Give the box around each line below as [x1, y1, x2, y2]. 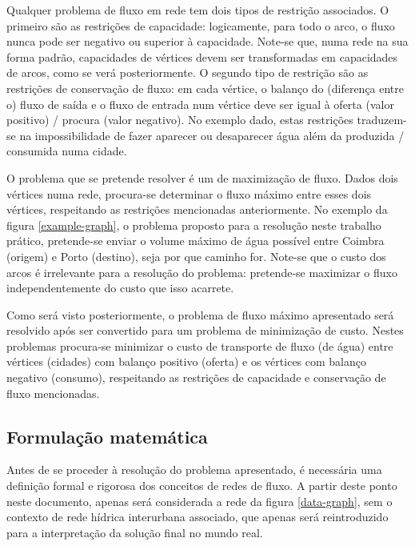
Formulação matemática [6, 424, 208, 448]
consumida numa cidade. [6, 143, 127, 159]
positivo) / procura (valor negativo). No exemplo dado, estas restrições [6, 111, 353, 128]
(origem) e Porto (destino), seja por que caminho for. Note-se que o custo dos [6, 247, 386, 264]
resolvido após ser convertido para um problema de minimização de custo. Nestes [6, 322, 404, 339]
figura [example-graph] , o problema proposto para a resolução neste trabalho [6, 216, 381, 233]
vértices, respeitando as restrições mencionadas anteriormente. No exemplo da [6, 201, 388, 218]
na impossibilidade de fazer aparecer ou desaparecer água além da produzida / [19, 126, 405, 143]
